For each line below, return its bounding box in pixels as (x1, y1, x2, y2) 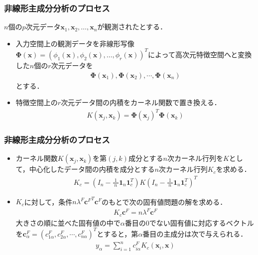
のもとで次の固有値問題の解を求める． (102, 196, 227, 207)
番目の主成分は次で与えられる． (142, 228, 248, 239)
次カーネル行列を (167, 153, 223, 163)
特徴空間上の (15, 97, 58, 108)
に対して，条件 (24, 196, 73, 207)
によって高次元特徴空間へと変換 (148, 49, 252, 59)
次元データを (51, 60, 93, 70)
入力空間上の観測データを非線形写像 (15, 38, 134, 48)
